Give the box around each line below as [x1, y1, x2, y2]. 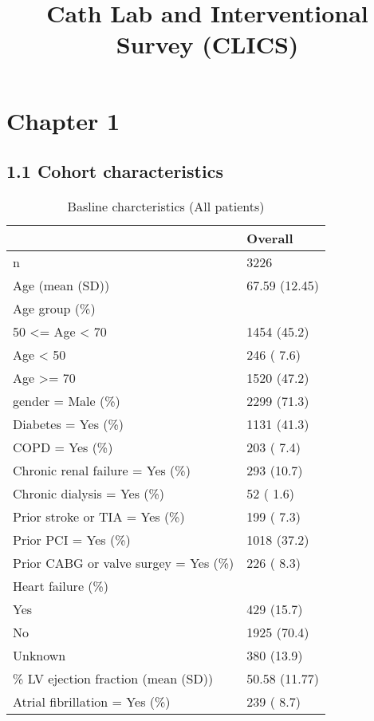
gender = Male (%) [13, 391, 120, 410]
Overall [246, 228, 293, 247]
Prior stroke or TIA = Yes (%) [13, 506, 185, 526]
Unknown [13, 645, 66, 664]
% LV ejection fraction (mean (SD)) [13, 668, 214, 688]
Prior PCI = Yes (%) [13, 530, 131, 549]
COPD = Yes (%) [13, 437, 113, 456]
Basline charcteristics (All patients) [67, 196, 265, 215]
